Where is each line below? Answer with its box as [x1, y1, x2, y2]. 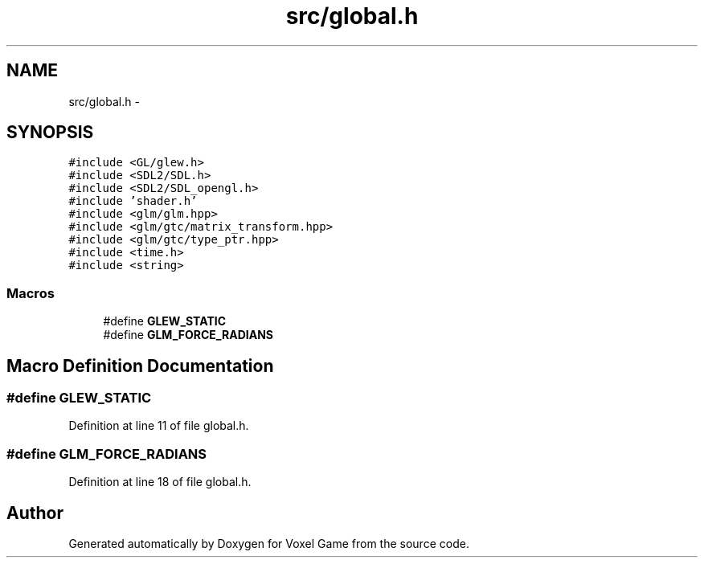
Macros [6, 284, 55, 301]
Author [6, 502, 63, 523]
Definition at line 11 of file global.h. [68, 419, 249, 433]
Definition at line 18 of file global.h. [68, 475, 252, 489]
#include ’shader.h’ [68, 194, 198, 208]
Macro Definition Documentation [6, 355, 274, 376]
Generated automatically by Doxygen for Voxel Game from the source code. [68, 537, 469, 550]
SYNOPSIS [6, 122, 94, 143]
